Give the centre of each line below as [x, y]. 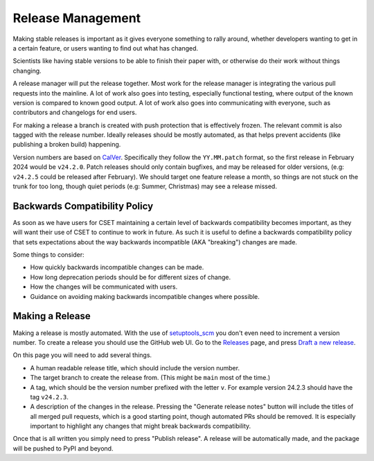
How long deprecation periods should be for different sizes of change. [131, 277]
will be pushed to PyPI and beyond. [63, 448]
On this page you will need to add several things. [82, 355]
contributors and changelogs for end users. [75, 112]
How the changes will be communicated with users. [104, 287]
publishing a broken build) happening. [67, 145]
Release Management [77, 18]
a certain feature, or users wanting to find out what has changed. [106, 48]
